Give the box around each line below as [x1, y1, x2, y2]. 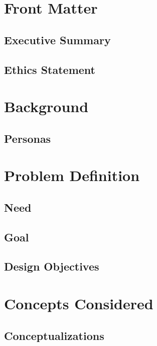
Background [4, 96, 89, 117]
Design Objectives [4, 258, 99, 274]
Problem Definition [4, 165, 140, 186]
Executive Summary [4, 32, 111, 47]
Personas [4, 130, 51, 146]
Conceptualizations [4, 327, 104, 343]
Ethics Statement [4, 61, 96, 77]
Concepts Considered [4, 293, 153, 313]
